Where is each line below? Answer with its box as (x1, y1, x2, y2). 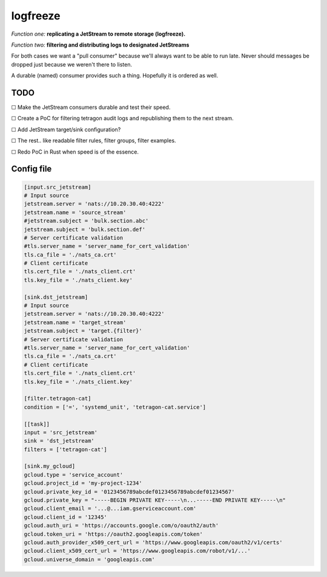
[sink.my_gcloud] (24, 463, 76, 470)
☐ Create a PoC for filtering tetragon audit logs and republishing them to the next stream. (11, 115, 234, 122)
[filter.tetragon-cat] (24, 395, 91, 402)
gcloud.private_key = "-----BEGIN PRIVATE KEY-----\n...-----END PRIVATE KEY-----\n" (24, 497, 286, 504)
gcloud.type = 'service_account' (24, 471, 124, 478)
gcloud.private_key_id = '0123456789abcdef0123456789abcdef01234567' (24, 488, 235, 495)
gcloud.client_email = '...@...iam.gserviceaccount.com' (24, 505, 197, 512)
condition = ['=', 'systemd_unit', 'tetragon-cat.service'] (24, 403, 206, 411)
